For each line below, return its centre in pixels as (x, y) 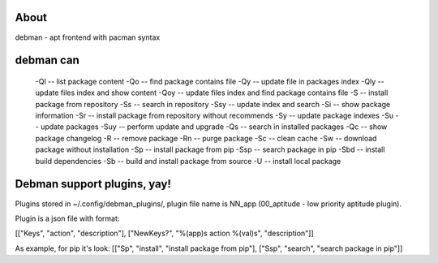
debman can (47, 60)
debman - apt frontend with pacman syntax (88, 37)
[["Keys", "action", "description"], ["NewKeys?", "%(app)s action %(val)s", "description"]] (164, 233)
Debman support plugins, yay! (93, 184)
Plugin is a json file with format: (67, 218)
